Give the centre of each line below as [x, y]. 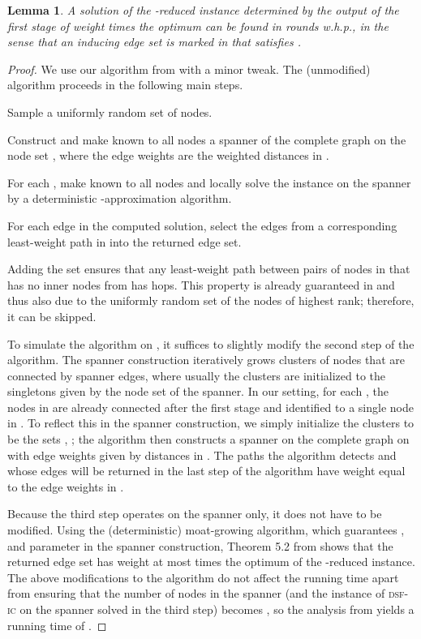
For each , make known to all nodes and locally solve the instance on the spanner [209, 182]
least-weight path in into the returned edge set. [125, 241]
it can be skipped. [52, 316]
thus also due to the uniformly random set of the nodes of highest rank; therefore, [211, 300]
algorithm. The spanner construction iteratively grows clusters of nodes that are [206, 360]
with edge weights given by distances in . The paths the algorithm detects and [202, 455]
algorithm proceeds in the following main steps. [125, 85]
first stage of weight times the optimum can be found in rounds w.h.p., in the [198, 26]
